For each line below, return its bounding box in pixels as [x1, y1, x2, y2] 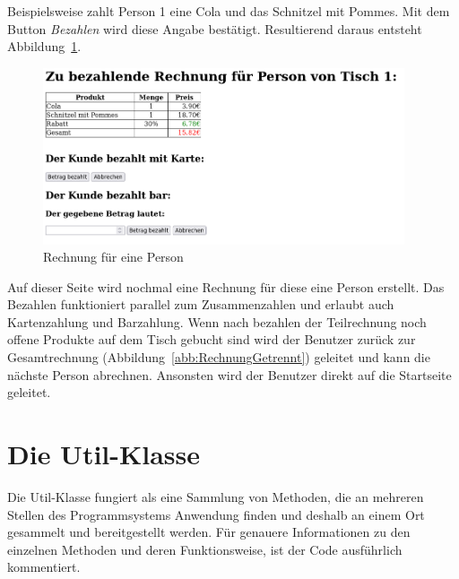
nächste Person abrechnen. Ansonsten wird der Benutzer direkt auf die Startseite [7, 365, 452, 384]
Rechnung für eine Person [43, 247, 184, 266]
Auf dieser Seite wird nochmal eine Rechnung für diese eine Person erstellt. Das [7, 277, 445, 296]
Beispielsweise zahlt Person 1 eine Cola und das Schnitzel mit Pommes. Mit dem [7, 2, 450, 20]
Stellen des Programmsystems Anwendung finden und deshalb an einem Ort [7, 505, 425, 523]
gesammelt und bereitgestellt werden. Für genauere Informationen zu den [7, 523, 411, 541]
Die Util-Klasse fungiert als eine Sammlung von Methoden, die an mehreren [7, 487, 424, 506]
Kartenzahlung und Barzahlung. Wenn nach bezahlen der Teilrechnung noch [7, 312, 427, 331]
